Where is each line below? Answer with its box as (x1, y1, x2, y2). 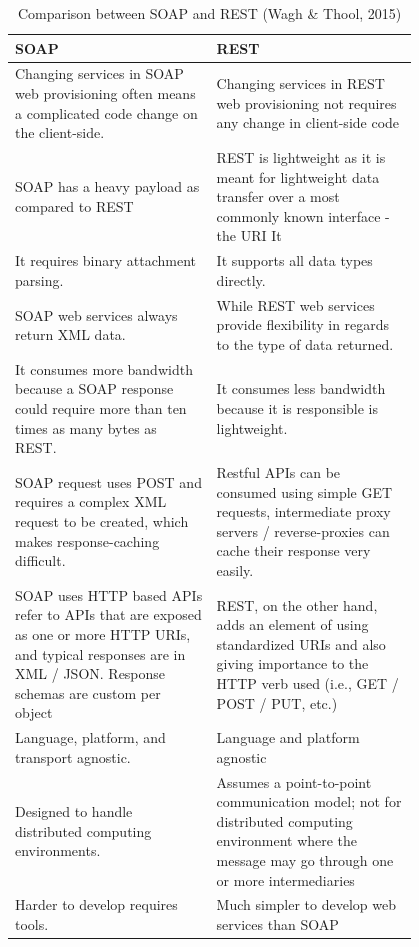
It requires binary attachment (15, 250, 197, 271)
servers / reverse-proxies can (216, 520, 390, 541)
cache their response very (216, 540, 371, 561)
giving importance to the (216, 653, 369, 674)
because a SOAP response (15, 378, 174, 399)
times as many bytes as (15, 417, 157, 438)
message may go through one (216, 850, 394, 870)
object (15, 702, 53, 723)
